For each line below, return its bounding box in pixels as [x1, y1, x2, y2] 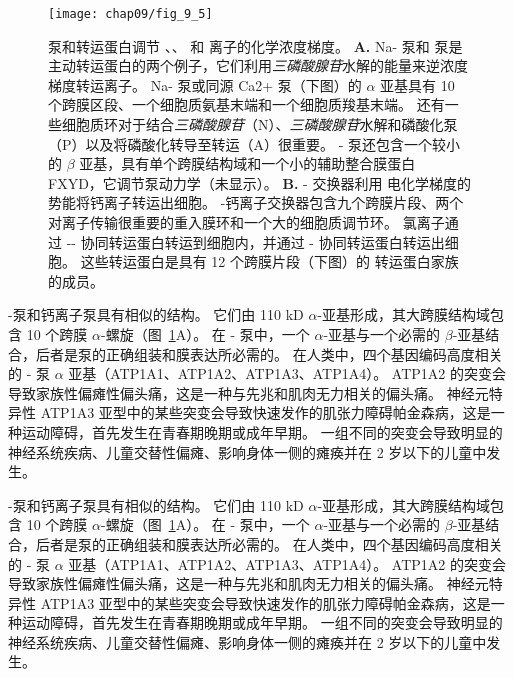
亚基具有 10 [380, 74, 455, 95]
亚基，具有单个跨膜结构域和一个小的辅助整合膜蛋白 [79, 153, 416, 174]
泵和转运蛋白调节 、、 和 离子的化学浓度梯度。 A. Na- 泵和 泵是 [48, 35, 463, 56]
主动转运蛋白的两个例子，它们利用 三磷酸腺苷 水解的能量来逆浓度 [48, 55, 468, 76]
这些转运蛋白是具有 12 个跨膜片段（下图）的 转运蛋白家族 [80, 251, 459, 272]
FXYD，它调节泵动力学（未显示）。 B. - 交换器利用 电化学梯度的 [48, 172, 472, 193]
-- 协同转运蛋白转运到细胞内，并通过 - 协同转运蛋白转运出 [66, 231, 445, 252]
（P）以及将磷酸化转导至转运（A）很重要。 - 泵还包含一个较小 [48, 133, 461, 154]
